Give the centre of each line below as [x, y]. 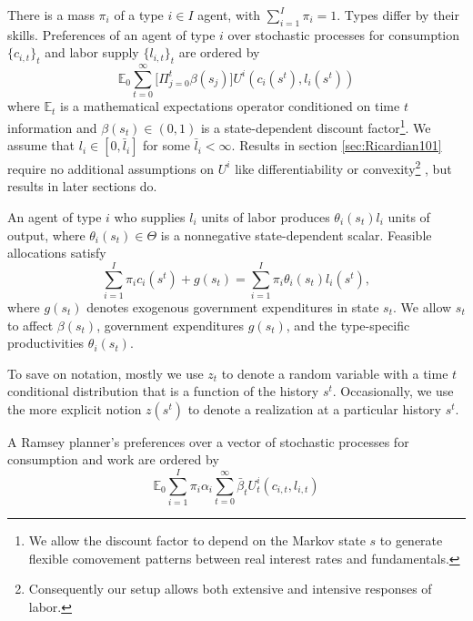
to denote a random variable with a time [335, 373]
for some [166, 145]
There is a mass [51, 15]
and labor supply [92, 52]
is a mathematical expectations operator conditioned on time [230, 106]
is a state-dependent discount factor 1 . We [316, 126]
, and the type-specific [348, 325]
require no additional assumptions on [111, 168]
